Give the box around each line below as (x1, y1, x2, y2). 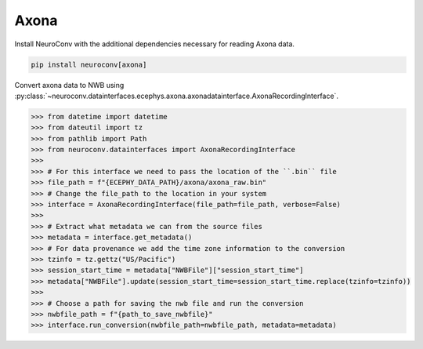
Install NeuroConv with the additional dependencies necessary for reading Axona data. (14, 39, 295, 49)
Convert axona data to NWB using (14, 80, 125, 89)
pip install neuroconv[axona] (31, 60, 147, 69)
